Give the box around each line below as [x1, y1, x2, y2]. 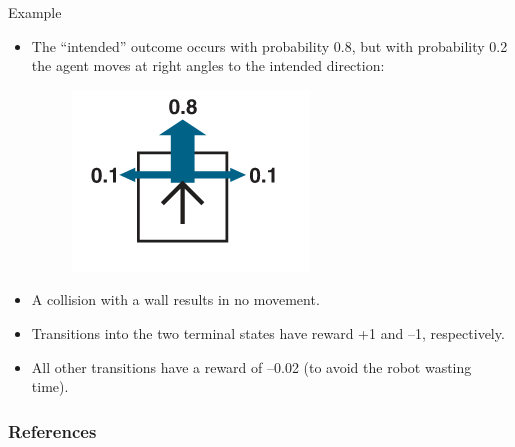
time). [31, 376, 69, 397]
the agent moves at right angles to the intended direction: [31, 55, 385, 76]
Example [8, 2, 62, 22]
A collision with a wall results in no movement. [31, 289, 320, 310]
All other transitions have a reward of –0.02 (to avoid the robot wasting [31, 356, 472, 377]
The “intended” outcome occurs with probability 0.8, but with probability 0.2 [31, 35, 508, 56]
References [8, 418, 97, 443]
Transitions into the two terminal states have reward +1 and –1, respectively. [31, 322, 505, 343]
